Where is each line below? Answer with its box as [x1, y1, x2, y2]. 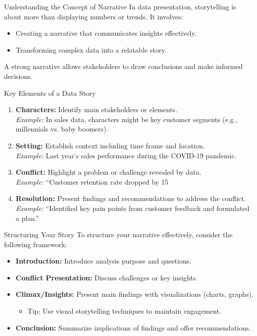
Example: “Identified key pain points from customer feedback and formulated [15, 202, 250, 213]
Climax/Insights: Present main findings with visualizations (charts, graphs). [15, 289, 254, 299]
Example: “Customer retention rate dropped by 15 [15, 176, 168, 187]
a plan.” [15, 212, 39, 223]
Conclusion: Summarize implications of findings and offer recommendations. [15, 322, 251, 333]
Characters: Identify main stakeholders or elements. [15, 104, 177, 115]
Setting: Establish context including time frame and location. [15, 140, 205, 150]
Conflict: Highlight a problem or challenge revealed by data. [15, 167, 202, 177]
